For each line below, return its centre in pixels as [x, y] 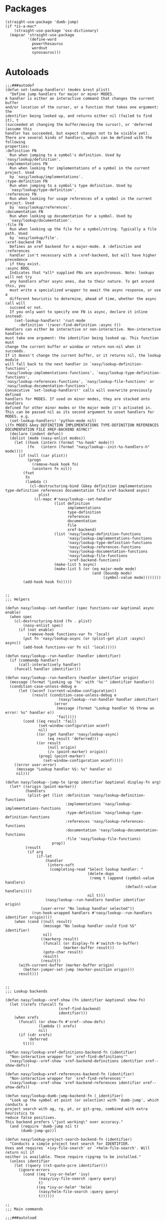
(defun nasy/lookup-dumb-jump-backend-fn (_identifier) [64, 1096]
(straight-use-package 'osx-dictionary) [56, 30]
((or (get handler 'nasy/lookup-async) [78, 734]
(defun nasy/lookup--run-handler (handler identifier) [63, 656]
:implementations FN [27, 164]
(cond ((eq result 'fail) [50, 721]
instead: [14, 316]
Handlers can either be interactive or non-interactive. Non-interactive [83, 329]
